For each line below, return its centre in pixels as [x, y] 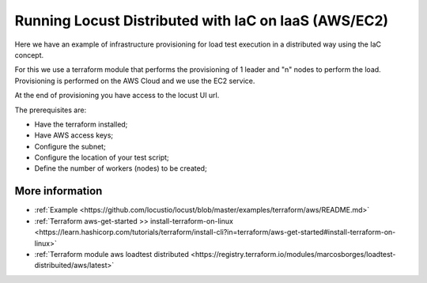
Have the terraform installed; [81, 124]
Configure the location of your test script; [102, 157]
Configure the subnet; [70, 146]
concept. [29, 55]
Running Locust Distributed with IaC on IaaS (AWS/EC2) [202, 21]
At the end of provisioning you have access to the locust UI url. [117, 96]
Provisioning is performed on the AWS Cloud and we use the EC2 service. [135, 81]
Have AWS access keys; [74, 135]
